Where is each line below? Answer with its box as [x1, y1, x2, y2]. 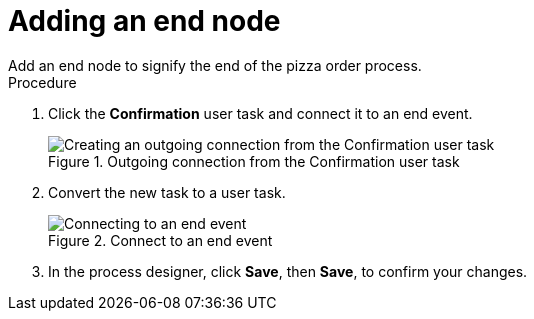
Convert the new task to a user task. [48, 183, 286, 201]
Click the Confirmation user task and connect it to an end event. [48, 104, 473, 122]
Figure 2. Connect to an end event [48, 231, 273, 249]
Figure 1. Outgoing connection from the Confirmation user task [48, 152, 460, 170]
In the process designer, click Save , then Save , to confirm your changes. [48, 262, 528, 280]
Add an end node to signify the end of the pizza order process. [8, 56, 422, 74]
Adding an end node [8, 4, 281, 38]
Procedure [8, 73, 77, 91]
